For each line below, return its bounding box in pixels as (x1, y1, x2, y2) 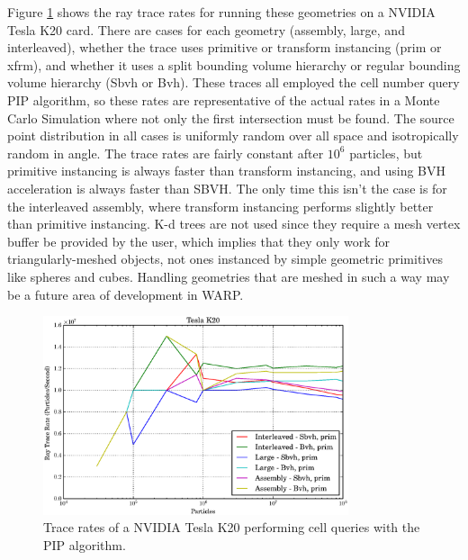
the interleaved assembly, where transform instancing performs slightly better (7, 196, 434, 215)
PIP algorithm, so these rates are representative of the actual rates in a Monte (7, 90, 440, 109)
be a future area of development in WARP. (7, 285, 244, 303)
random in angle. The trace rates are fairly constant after (7, 143, 324, 162)
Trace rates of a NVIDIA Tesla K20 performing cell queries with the (43, 518, 420, 537)
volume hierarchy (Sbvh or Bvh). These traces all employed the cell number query (7, 73, 460, 92)
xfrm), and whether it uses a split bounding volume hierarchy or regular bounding (7, 55, 461, 74)
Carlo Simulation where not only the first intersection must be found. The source (7, 108, 454, 127)
